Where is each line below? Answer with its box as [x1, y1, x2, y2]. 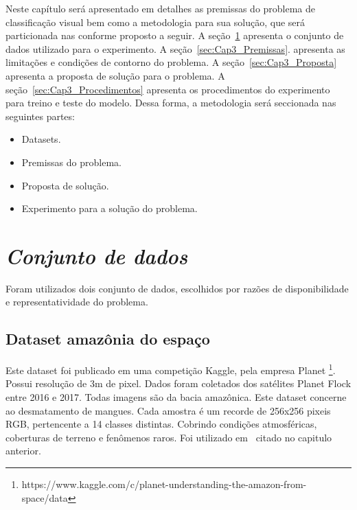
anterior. [5, 443, 41, 458]
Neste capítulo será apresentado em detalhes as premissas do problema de [5, 1, 316, 15]
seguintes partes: [5, 108, 75, 123]
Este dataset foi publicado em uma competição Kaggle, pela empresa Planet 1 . [5, 361, 336, 377]
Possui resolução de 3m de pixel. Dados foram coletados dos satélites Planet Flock [5, 376, 352, 391]
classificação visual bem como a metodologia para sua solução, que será [5, 14, 306, 29]
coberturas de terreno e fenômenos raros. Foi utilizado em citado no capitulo [5, 430, 332, 444]
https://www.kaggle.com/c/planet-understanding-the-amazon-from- [21, 477, 307, 491]
